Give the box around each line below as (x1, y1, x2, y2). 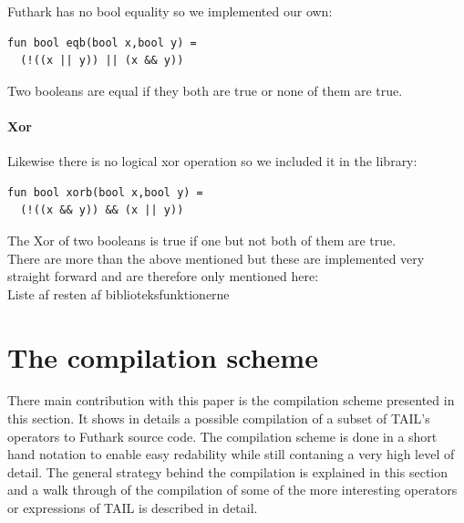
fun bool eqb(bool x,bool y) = (7, 36, 197, 49)
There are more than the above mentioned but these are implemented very (7, 248, 425, 267)
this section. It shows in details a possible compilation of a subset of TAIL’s (7, 409, 430, 428)
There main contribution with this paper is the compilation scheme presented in (7, 391, 455, 410)
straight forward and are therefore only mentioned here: (7, 267, 319, 286)
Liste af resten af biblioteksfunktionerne (7, 284, 230, 303)
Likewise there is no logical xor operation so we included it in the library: (7, 152, 418, 171)
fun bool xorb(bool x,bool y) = (7, 185, 203, 199)
